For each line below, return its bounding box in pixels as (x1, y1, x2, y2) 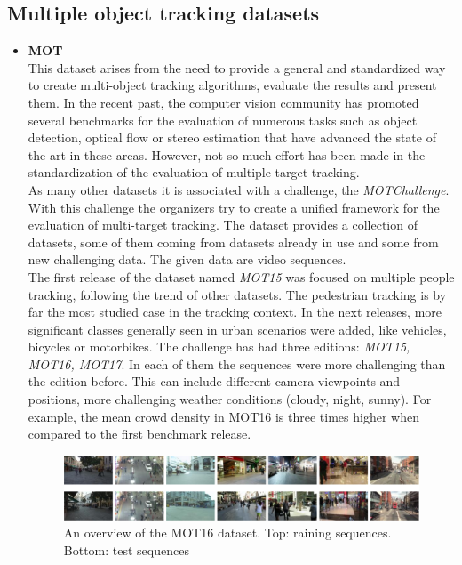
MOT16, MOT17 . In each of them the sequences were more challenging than (28, 354, 446, 373)
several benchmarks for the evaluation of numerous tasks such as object (28, 110, 418, 129)
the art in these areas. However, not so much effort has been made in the (28, 145, 426, 164)
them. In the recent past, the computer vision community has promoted (28, 93, 419, 111)
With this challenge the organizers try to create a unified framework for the (28, 198, 440, 216)
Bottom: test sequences (63, 540, 189, 559)
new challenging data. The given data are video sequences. (28, 250, 346, 269)
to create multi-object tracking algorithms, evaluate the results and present (28, 76, 437, 94)
